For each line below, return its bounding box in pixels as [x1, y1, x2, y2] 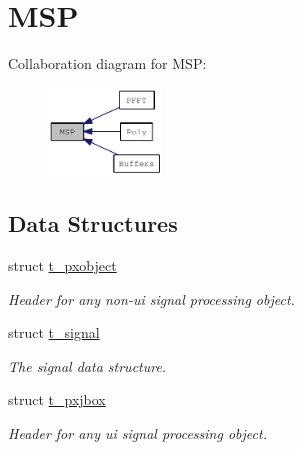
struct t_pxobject [8, 255, 117, 276]
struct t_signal [8, 322, 100, 343]
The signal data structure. [8, 355, 167, 376]
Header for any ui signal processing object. [8, 423, 267, 444]
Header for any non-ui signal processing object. [8, 288, 295, 309]
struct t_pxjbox [8, 389, 106, 410]
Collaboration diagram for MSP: [8, 53, 207, 74]
